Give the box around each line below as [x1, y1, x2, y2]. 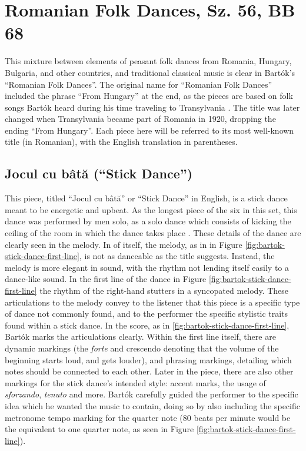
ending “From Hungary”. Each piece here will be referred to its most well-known [5, 124, 294, 136]
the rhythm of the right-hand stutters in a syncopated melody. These [39, 284, 289, 297]
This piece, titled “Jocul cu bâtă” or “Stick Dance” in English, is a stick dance [5, 192, 288, 204]
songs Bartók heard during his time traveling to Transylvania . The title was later [5, 101, 300, 113]
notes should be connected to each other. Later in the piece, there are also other [5, 365, 294, 377]
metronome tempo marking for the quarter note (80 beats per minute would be [5, 411, 291, 423]
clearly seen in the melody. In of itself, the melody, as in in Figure [5, 238, 242, 250]
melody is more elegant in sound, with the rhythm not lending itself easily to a [5, 261, 289, 273]
